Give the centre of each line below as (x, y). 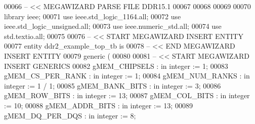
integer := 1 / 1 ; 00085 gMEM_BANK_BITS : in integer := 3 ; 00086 (113, 85)
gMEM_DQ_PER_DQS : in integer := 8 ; (70, 115)
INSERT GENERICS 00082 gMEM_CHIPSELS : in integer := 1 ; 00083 (116, 66)
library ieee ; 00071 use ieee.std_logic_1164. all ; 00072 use (93, 16)
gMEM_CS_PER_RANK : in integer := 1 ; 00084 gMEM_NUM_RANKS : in (127, 76)
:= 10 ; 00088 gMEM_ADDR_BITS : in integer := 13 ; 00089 (98, 105)
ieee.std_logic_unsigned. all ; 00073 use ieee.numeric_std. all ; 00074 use (113, 26)
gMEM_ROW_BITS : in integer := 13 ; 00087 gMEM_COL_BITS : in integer (127, 95)
